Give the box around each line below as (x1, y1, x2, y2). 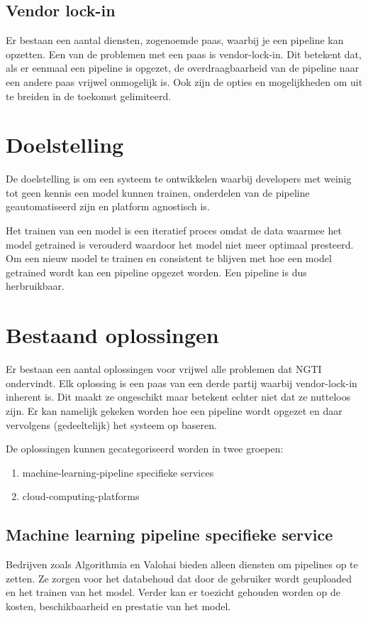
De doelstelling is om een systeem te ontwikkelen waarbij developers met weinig (6, 171, 352, 186)
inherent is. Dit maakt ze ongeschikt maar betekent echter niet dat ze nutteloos (6, 389, 351, 404)
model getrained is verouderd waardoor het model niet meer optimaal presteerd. (6, 237, 354, 251)
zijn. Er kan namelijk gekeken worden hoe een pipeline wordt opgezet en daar (6, 403, 342, 418)
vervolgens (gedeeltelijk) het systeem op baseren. (6, 417, 217, 432)
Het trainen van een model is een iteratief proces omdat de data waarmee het (6, 223, 342, 238)
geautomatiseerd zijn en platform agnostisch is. (6, 199, 210, 214)
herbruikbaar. (6, 278, 65, 293)
